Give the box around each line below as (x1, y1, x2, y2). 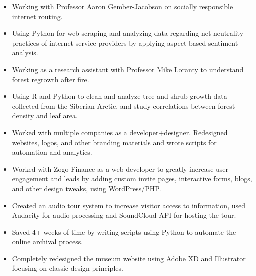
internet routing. (12, 11, 63, 21)
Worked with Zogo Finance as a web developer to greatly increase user (12, 163, 229, 174)
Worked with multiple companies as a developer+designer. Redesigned (12, 127, 228, 137)
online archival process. (12, 236, 83, 247)
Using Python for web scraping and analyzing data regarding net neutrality (12, 28, 244, 38)
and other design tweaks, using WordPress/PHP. (12, 183, 161, 193)
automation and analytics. (12, 147, 92, 157)
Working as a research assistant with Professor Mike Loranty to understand (12, 64, 244, 74)
